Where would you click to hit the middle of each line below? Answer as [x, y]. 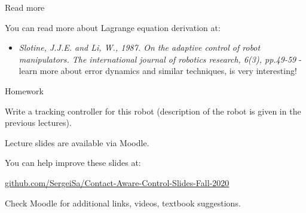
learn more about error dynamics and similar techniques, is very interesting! [158, 71]
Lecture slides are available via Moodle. [77, 142]
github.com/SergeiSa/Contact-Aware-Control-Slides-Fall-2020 [117, 182]
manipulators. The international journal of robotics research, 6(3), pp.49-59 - [160, 59]
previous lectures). [38, 123]
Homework [24, 90]
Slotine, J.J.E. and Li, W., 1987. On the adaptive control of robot [140, 47]
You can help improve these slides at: [73, 163]
